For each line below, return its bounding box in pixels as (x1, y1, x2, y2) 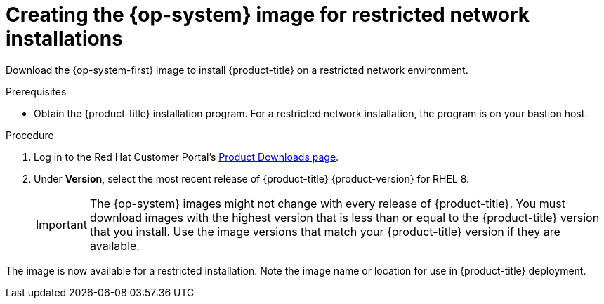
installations (6, 27, 123, 51)
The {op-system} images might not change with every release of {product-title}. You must (89, 196, 565, 211)
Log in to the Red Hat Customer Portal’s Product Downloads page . (34, 150, 339, 163)
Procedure (6, 128, 54, 141)
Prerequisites (6, 85, 67, 98)
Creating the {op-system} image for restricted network (6, 3, 530, 27)
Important (36, 217, 87, 232)
